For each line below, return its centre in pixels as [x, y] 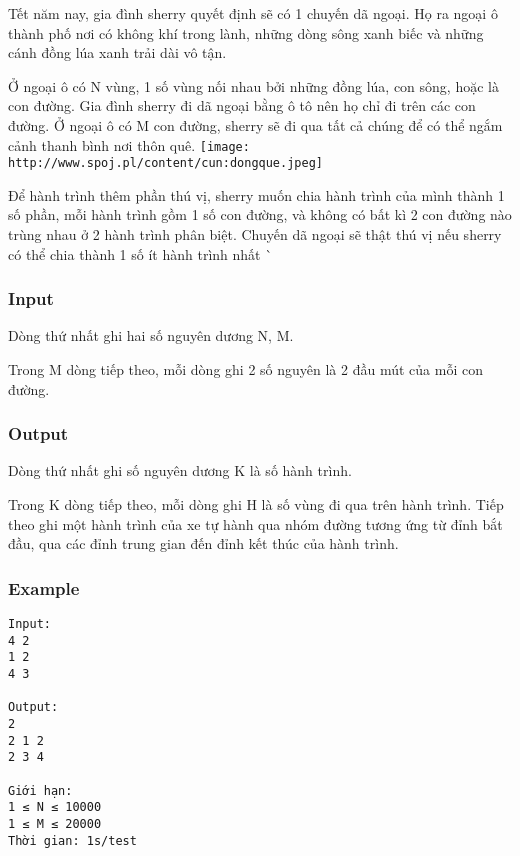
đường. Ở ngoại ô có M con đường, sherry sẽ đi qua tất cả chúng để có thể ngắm [255, 124]
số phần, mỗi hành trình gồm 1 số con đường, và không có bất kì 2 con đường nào [260, 214]
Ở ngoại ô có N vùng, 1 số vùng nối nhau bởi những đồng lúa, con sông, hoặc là [253, 85]
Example [44, 587]
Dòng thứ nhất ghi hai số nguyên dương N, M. [151, 335]
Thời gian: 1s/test [72, 840]
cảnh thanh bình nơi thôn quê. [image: [129, 144]
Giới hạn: [40, 790]
